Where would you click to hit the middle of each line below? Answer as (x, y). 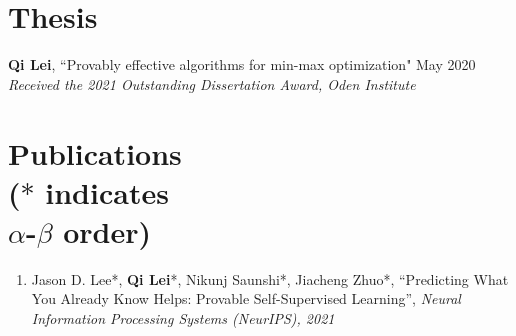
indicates (107, 191)
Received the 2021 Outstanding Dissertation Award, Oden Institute (212, 83)
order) (107, 230)
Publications (95, 152)
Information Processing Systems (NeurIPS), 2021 (183, 318)
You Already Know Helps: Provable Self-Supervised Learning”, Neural (246, 298)
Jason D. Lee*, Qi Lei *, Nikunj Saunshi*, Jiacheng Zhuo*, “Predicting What (270, 278)
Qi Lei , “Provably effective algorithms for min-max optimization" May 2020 (242, 64)
